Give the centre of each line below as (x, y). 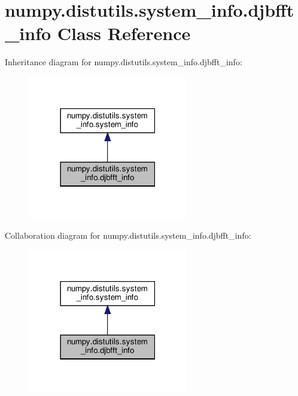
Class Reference (124, 33)
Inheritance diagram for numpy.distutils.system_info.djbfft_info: (124, 62)
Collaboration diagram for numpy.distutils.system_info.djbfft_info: (128, 235)
